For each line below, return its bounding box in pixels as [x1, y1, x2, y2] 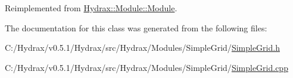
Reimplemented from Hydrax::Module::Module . [5, 2, 177, 14]
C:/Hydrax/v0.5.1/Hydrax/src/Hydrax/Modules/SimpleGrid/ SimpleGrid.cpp [5, 61, 288, 73]
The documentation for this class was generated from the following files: [5, 21, 267, 34]
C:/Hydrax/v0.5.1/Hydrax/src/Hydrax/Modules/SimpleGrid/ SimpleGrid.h [5, 41, 280, 54]
